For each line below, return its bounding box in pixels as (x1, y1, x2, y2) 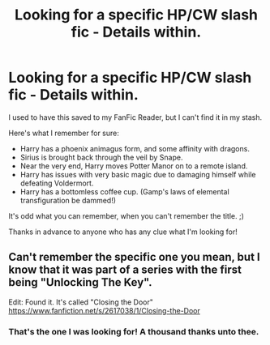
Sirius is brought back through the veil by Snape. (19, 152, 183, 162)
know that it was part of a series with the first (8, 263, 242, 277)
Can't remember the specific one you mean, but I (8, 250, 261, 264)
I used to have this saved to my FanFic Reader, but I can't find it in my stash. (8, 112, 263, 122)
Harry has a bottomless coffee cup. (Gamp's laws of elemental (19, 186, 229, 196)
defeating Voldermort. (19, 178, 94, 188)
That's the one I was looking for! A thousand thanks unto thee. (8, 326, 259, 337)
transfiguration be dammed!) (19, 195, 116, 205)
